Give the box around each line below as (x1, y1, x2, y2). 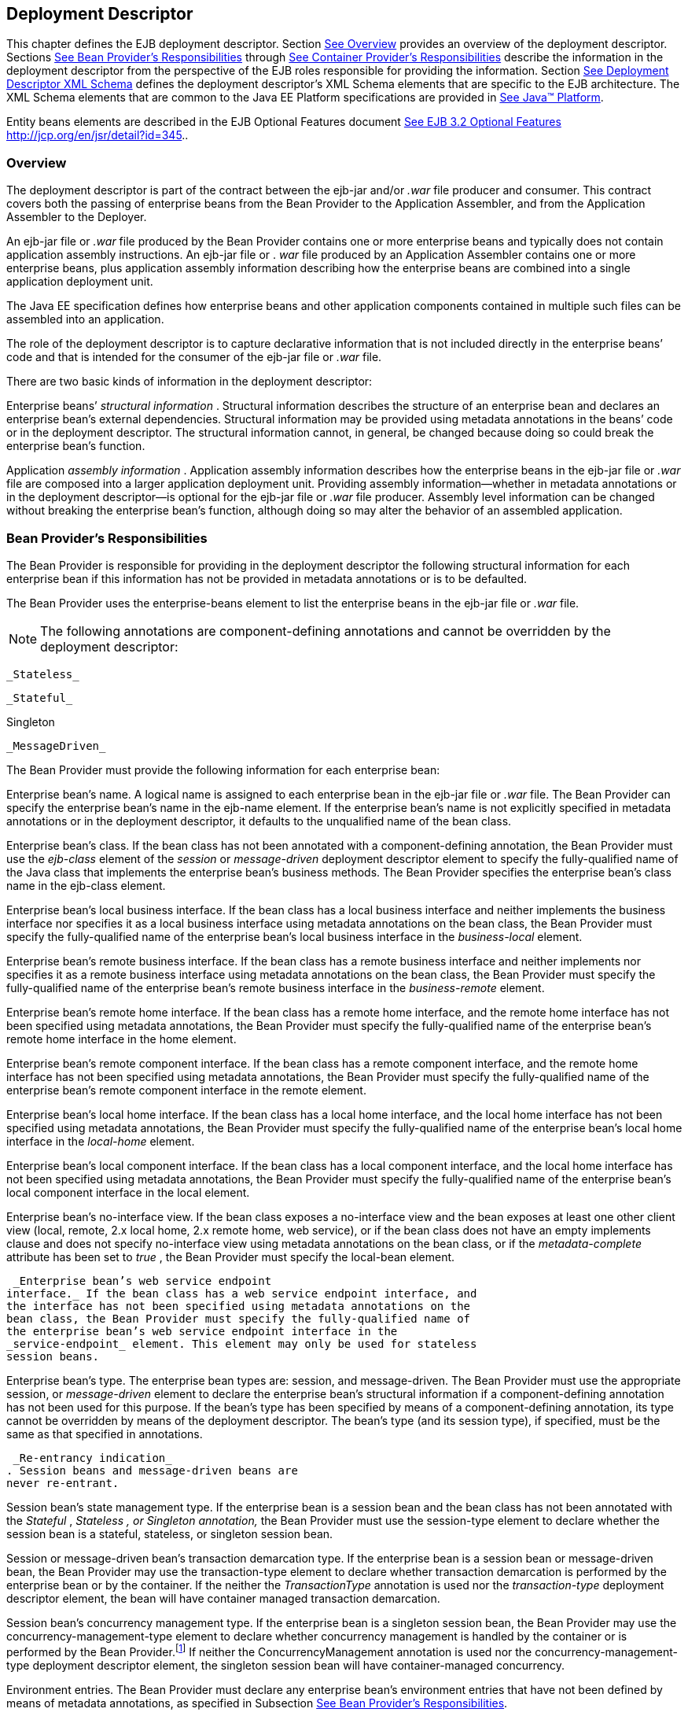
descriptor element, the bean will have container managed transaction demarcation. (6, 1591, 440, 1605)
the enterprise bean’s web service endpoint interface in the (6, 1324, 398, 1338)
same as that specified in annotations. (6, 1426, 203, 1441)
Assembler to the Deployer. (6, 210, 147, 224)
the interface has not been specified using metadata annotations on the (6, 1299, 471, 1312)
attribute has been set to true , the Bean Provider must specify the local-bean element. (6, 1249, 455, 1264)
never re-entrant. (6, 1476, 120, 1489)
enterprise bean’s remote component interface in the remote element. (6, 1083, 366, 1097)
